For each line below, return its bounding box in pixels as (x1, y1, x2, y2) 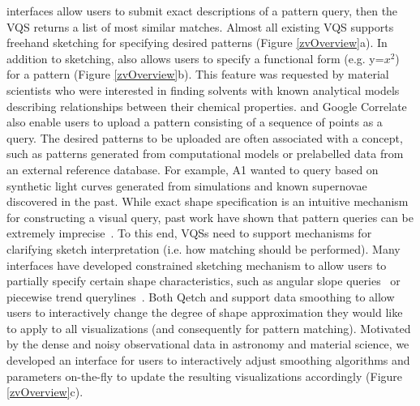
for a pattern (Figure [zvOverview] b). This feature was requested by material (6, 66, 389, 83)
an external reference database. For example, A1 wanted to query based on (6, 160, 379, 177)
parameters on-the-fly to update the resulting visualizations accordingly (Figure (6, 367, 403, 384)
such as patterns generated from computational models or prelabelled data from (6, 145, 404, 162)
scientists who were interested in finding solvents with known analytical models (6, 81, 400, 98)
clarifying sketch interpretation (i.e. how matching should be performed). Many (6, 240, 401, 257)
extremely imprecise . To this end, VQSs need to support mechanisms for (6, 224, 372, 241)
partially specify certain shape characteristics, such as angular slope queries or (6, 272, 401, 289)
